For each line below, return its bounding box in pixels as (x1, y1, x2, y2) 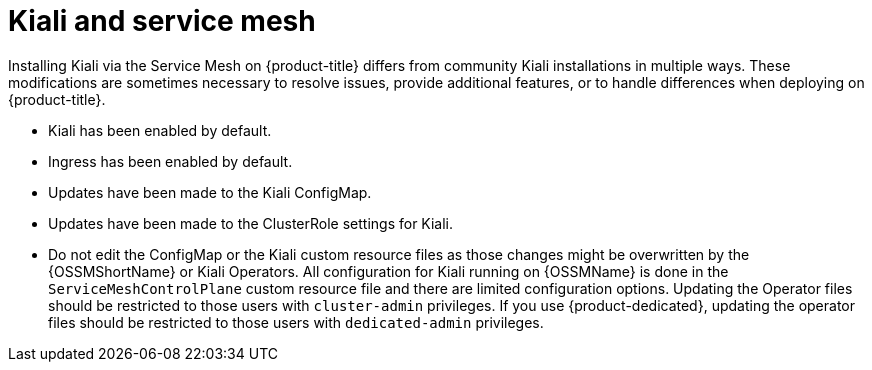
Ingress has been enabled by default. (48, 152, 293, 170)
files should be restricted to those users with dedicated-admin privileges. (48, 313, 544, 331)
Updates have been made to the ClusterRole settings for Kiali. (48, 214, 454, 232)
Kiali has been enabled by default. (48, 121, 272, 139)
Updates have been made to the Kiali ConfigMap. (48, 183, 372, 201)
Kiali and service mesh (8, 4, 316, 38)
